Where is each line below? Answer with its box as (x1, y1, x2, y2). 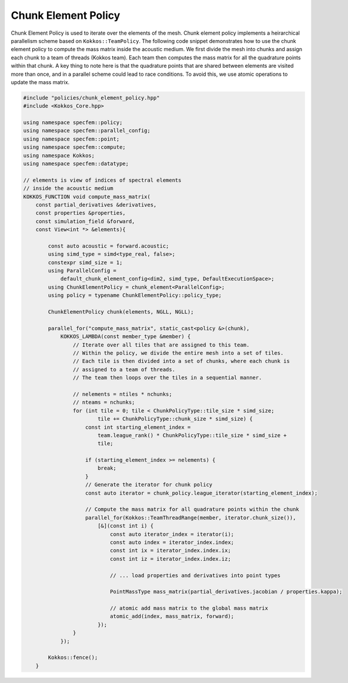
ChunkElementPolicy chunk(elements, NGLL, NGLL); (48, 309, 194, 315)
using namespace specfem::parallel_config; (23, 127, 151, 134)
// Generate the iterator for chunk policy (85, 481, 213, 488)
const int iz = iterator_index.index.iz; (109, 555, 232, 562)
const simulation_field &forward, (35, 218, 135, 225)
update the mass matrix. (11, 78, 70, 85)
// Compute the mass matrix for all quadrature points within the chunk (85, 506, 299, 513)
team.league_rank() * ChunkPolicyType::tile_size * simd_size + (97, 432, 287, 438)
